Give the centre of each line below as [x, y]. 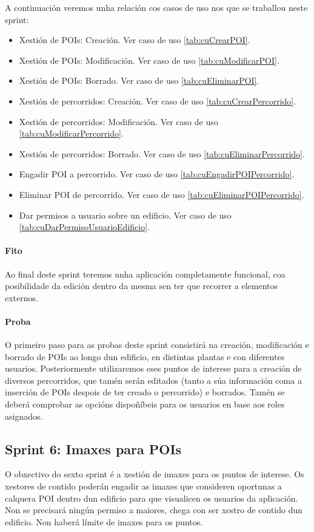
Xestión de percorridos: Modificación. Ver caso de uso [119, 121]
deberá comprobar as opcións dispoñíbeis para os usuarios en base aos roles [145, 404]
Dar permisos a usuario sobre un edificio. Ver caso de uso [125, 215]
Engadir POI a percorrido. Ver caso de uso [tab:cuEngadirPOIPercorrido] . [157, 174]
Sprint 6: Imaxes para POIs [93, 448]
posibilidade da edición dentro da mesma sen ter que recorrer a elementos [142, 286]
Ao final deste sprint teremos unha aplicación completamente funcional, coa [145, 274]
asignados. [24, 416]
